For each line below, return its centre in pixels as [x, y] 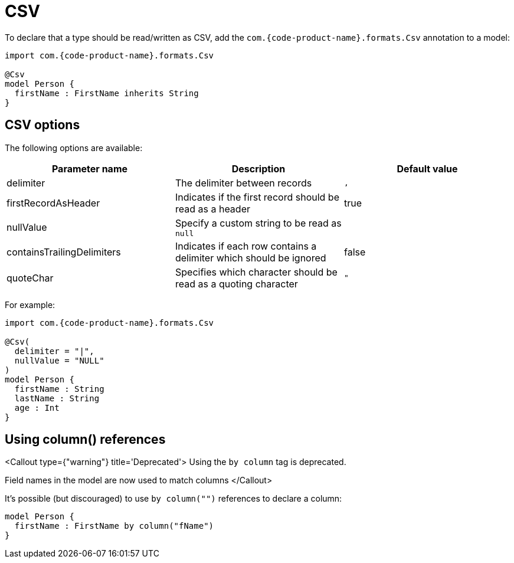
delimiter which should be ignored [251, 258]
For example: [30, 305]
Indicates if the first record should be [257, 197]
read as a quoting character [236, 284]
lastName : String [57, 398]
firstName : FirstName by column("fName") [114, 526]
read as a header [212, 209]
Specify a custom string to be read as [258, 223]
